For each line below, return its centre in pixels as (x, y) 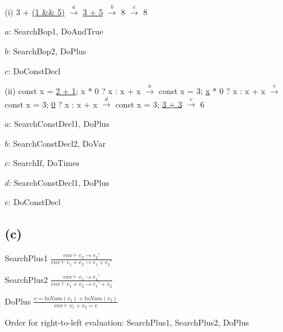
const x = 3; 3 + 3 (149, 104)
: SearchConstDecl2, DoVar (57, 143)
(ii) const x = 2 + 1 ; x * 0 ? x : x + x (73, 90)
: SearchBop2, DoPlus (47, 51)
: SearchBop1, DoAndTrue (56, 31)
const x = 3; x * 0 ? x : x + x (212, 90)
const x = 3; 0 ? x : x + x (51, 104)
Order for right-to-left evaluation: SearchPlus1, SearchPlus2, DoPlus (127, 322)
